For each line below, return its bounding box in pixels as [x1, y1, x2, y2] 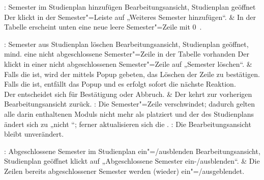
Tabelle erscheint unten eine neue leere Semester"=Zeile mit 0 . [4, 21, 202, 32]
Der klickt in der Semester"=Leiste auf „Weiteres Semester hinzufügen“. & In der [4, 11, 256, 22]
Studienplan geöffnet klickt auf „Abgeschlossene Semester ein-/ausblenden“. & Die [4, 156, 260, 166]
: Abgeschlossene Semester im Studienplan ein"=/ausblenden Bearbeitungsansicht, [4, 145, 260, 156]
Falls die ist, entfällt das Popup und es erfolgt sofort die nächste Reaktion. [4, 79, 236, 89]
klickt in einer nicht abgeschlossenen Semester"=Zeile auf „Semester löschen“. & [4, 58, 252, 69]
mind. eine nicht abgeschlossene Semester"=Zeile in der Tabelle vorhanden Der [4, 48, 249, 59]
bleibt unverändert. [4, 128, 64, 139]
